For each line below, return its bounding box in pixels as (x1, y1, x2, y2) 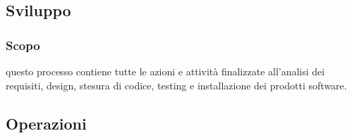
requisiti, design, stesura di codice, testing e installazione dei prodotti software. (6, 77, 347, 92)
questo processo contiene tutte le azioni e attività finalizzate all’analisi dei (6, 64, 325, 78)
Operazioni (6, 112, 87, 134)
